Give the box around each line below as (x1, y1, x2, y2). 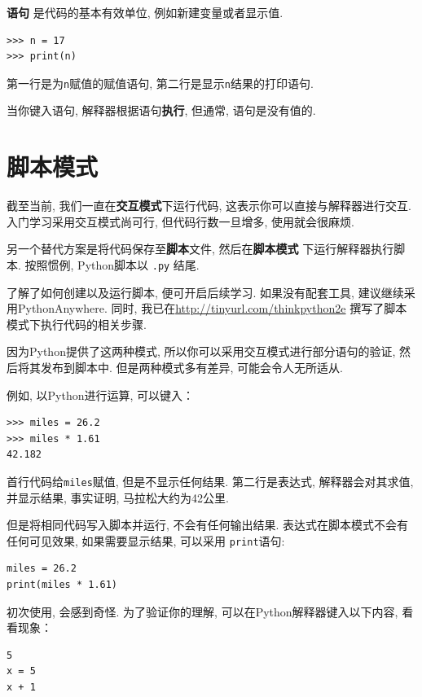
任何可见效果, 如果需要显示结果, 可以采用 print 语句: (7, 532, 285, 549)
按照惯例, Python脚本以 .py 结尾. (24, 256, 200, 273)
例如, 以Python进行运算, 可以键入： (7, 386, 195, 403)
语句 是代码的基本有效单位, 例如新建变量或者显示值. (7, 4, 284, 20)
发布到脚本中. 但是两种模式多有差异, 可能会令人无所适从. (40, 358, 343, 375)
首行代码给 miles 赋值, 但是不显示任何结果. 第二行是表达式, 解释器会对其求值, (7, 472, 414, 489)
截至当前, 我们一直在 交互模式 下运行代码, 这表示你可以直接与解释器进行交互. (7, 197, 412, 214)
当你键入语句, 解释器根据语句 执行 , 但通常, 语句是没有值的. (7, 102, 316, 119)
